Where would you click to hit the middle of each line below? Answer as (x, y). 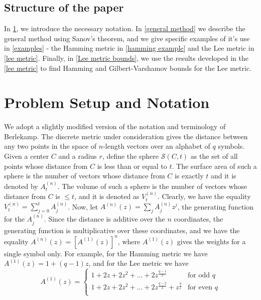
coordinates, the (199, 219)
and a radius (78, 156)
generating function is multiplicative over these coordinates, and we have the (122, 230)
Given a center (27, 156)
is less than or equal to (132, 166)
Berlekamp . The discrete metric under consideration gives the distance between (126, 136)
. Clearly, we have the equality (204, 196)
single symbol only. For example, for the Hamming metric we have (106, 253)
